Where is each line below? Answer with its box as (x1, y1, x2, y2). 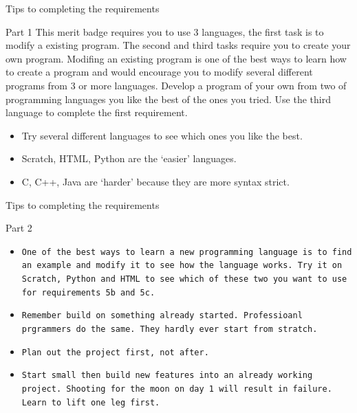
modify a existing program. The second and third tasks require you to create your (6, 38, 351, 52)
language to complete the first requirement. (6, 105, 188, 120)
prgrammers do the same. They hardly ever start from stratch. (21, 324, 318, 334)
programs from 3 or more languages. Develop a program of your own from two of (6, 78, 347, 92)
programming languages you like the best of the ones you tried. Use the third (6, 91, 331, 106)
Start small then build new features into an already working (21, 370, 313, 381)
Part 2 (6, 221, 32, 235)
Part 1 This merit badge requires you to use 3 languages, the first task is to (6, 24, 324, 38)
